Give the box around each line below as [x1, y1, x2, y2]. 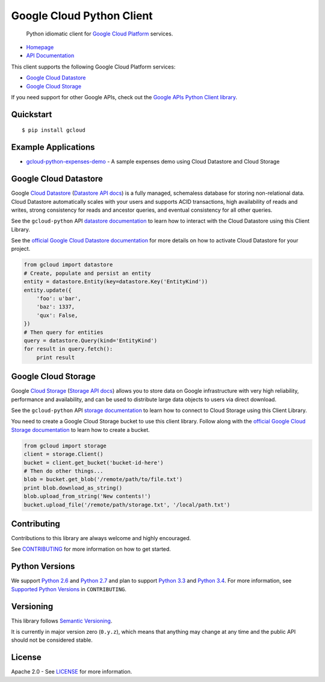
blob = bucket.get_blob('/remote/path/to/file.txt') [23, 476, 183, 483]
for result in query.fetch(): [23, 346, 113, 352]
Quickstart [11, 109, 52, 120]
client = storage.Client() [23, 451, 104, 458]
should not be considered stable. [11, 636, 93, 644]
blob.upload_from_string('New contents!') [23, 493, 151, 500]
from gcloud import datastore [23, 262, 113, 268]
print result [36, 354, 75, 361]
